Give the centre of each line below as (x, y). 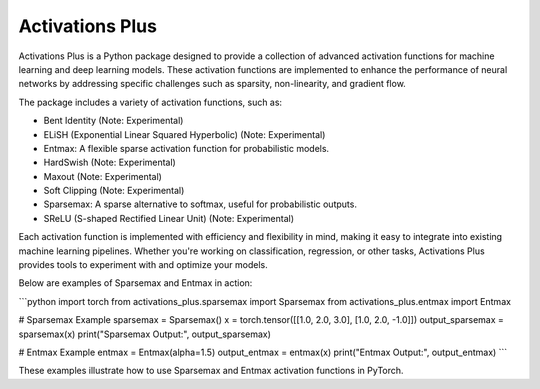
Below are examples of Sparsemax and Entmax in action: (135, 283)
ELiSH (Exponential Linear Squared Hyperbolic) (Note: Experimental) (184, 134)
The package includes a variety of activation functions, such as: (150, 102)
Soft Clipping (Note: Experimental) (114, 191)
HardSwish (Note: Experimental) (110, 162)
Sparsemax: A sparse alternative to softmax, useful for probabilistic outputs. (200, 204)
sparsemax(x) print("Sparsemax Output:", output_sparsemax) (145, 334)
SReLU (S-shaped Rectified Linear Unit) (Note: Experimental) (169, 218)
